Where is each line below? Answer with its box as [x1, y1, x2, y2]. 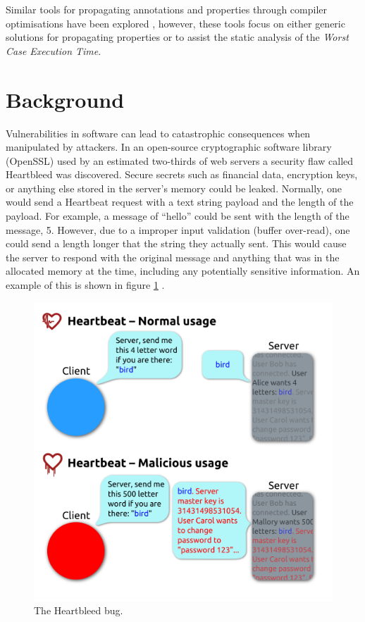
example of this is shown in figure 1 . [6, 278, 165, 292]
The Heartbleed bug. [34, 603, 123, 618]
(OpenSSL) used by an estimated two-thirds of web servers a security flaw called [6, 153, 354, 168]
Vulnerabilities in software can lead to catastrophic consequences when [6, 125, 311, 140]
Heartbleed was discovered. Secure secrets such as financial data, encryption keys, [6, 167, 358, 182]
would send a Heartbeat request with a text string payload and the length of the [6, 194, 354, 209]
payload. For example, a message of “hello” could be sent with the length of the [6, 209, 349, 223]
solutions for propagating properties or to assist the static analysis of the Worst [6, 30, 349, 44]
